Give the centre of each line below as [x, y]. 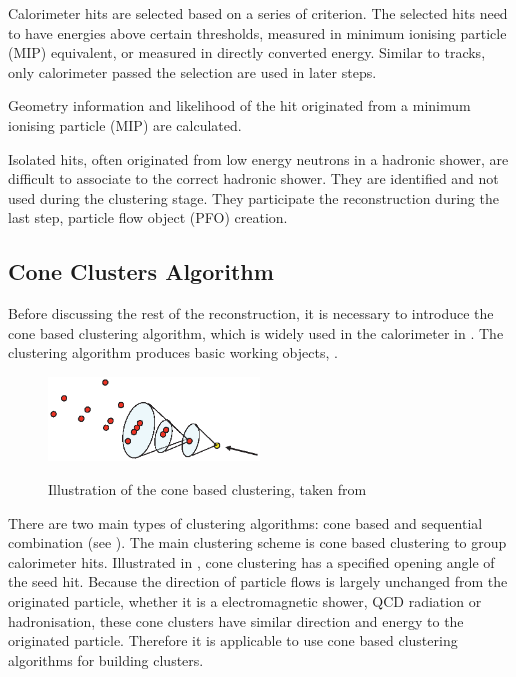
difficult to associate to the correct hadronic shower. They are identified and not [253, 178]
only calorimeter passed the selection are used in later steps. [192, 71]
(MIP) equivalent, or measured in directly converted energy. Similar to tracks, [247, 52]
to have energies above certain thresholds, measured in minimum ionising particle [257, 32]
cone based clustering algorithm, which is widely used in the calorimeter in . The [256, 332]
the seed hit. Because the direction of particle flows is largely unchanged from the [258, 581]
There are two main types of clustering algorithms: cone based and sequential [245, 522]
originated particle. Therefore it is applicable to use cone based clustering [233, 640]
